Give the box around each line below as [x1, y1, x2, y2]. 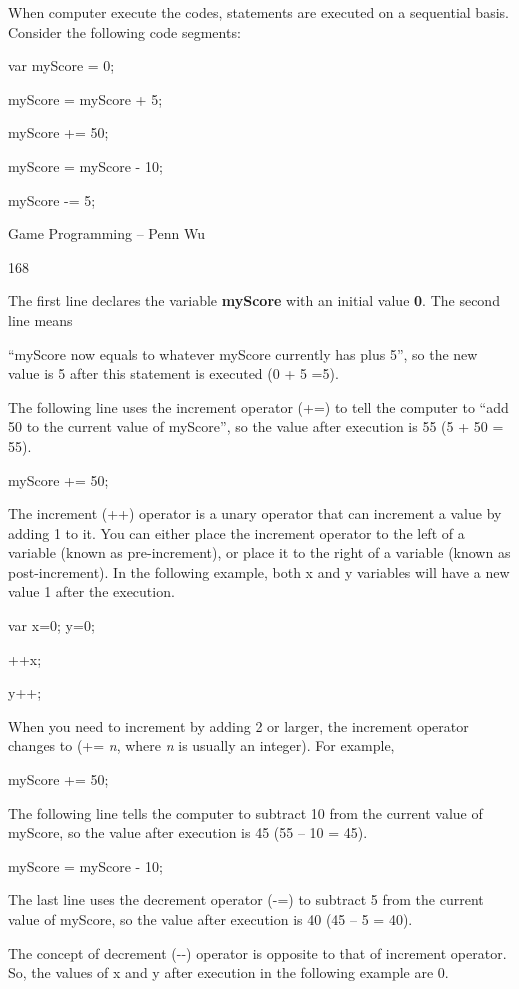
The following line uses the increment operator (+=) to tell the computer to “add [8, 396, 509, 417]
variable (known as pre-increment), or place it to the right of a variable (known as [8, 542, 511, 563]
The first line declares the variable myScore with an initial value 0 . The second [8, 290, 500, 311]
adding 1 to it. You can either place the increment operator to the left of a [8, 522, 465, 543]
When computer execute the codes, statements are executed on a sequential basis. [8, 2, 509, 22]
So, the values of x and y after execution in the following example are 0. [8, 962, 449, 983]
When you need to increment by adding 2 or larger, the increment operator [8, 715, 469, 736]
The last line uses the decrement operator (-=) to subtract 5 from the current [8, 889, 484, 910]
